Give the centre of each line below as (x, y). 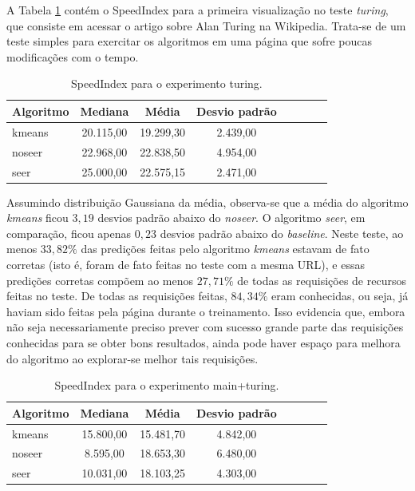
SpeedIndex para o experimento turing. (167, 83)
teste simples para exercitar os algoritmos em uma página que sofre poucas (190, 41)
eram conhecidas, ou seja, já (340, 296)
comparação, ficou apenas (69, 233)
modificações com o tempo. (73, 56)
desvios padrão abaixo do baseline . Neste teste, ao (282, 233)
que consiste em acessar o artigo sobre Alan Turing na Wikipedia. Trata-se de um (206, 25)
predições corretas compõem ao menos (100, 280)
